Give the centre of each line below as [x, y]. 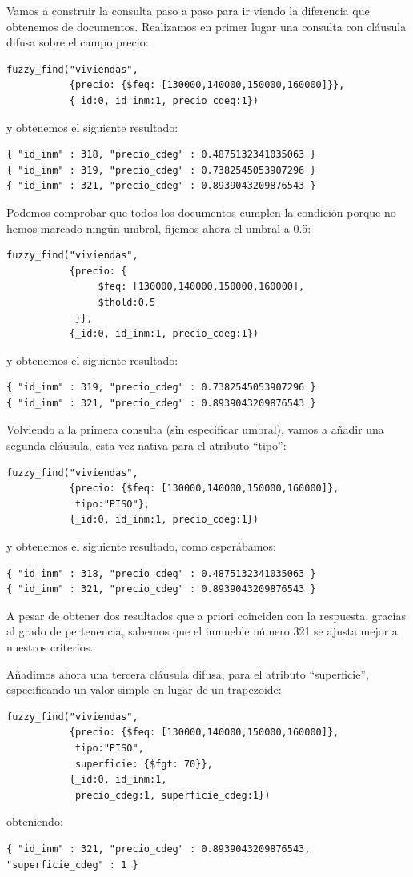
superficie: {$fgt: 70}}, [144, 764]
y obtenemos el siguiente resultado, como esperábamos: [141, 546]
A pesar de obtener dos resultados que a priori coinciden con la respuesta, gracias [206, 615]
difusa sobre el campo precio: [78, 42]
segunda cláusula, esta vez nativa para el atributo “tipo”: [146, 445]
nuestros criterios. [50, 647]
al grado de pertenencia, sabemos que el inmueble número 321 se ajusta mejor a [202, 631]
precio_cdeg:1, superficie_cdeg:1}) [172, 795]
